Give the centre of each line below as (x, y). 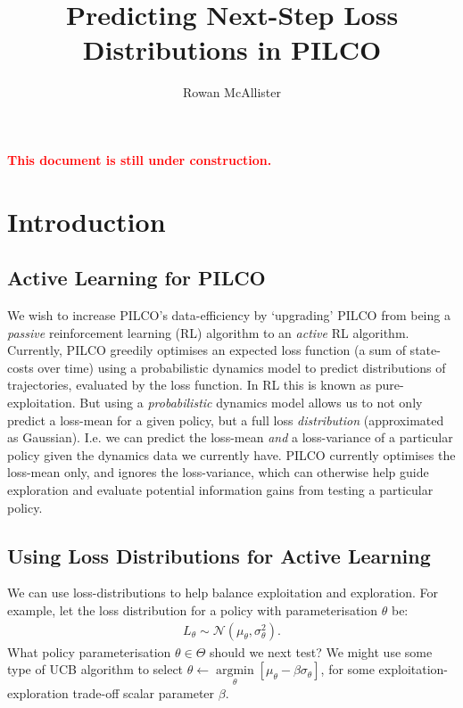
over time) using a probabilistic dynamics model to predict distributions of (242, 367)
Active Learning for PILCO (136, 278)
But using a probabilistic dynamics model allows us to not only (251, 403)
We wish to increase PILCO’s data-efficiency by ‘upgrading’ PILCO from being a (229, 315)
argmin (235, 671)
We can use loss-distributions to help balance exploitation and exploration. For (223, 593)
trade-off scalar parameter (144, 693)
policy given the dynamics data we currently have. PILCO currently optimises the (231, 454)
